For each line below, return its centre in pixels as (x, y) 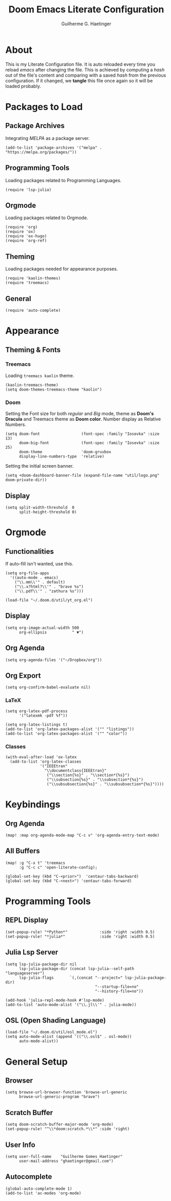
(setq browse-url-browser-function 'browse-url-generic (66, 1092)
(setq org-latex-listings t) (36, 725)
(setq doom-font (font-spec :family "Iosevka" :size (82, 434)
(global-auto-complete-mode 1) (39, 1189)
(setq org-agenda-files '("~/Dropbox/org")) (54, 660)
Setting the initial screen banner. (40, 466)
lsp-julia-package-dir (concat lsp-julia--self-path (77, 968)
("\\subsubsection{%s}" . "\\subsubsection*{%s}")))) (105, 784)
